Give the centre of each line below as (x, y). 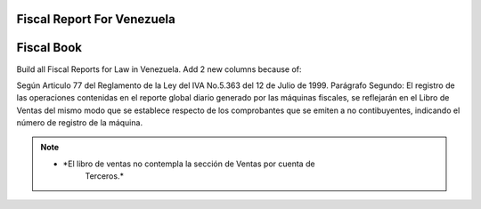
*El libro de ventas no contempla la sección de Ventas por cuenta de (189, 164)
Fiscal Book (49, 48)
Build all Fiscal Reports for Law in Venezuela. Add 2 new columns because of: (159, 69)
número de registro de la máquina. (79, 123)
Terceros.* (105, 176)
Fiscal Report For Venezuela (96, 19)
